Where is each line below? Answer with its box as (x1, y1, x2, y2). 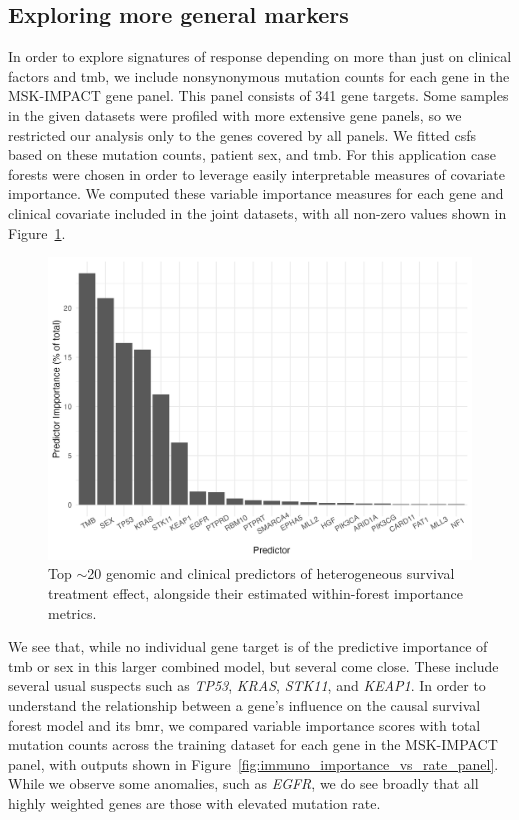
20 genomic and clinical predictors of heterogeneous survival (87, 563, 455, 584)
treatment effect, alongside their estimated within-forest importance (48, 583, 463, 603)
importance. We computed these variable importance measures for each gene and (8, 183, 504, 204)
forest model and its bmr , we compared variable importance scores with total (8, 714, 481, 735)
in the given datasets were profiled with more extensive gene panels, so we (8, 104, 462, 125)
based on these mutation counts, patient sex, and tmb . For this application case (8, 144, 496, 165)
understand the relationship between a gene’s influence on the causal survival (8, 694, 481, 715)
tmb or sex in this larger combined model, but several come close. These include (8, 655, 499, 676)
